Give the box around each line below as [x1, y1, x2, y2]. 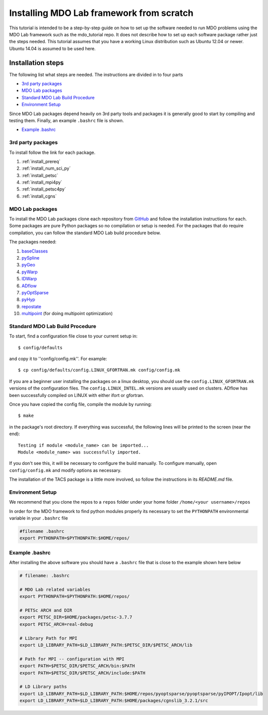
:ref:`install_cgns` [21, 193, 57, 199]
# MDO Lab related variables [19, 586, 91, 592]
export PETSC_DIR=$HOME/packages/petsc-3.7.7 [19, 614, 133, 620]
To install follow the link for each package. [9, 149, 96, 155]
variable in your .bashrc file [9, 515, 68, 521]
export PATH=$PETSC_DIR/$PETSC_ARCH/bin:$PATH [19, 663, 135, 669]
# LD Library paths [19, 684, 67, 690]
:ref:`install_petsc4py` [21, 186, 67, 192]
